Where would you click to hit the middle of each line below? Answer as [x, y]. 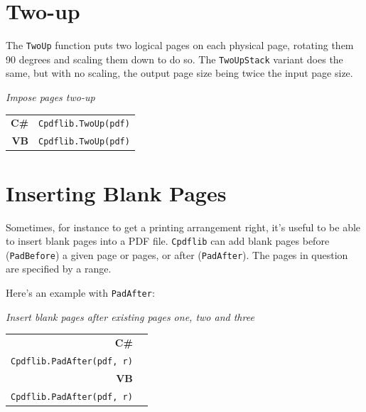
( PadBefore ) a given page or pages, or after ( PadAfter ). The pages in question [177, 254]
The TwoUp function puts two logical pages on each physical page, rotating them [180, 45]
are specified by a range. [59, 269]
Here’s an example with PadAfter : [80, 293]
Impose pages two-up [50, 97]
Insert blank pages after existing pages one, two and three [130, 316]
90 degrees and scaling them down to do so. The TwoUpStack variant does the [174, 59]
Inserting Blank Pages [116, 192]
